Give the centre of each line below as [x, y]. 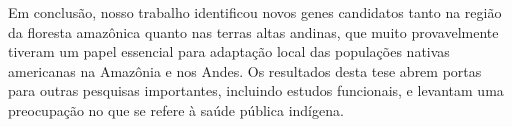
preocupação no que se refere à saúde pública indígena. [176, 109]
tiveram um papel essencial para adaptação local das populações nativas [229, 51]
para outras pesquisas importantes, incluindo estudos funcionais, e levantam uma [256, 90]
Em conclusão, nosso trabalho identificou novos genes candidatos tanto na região [255, 12]
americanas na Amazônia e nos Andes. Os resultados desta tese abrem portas [245, 70]
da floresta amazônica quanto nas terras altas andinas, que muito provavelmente [253, 31]
